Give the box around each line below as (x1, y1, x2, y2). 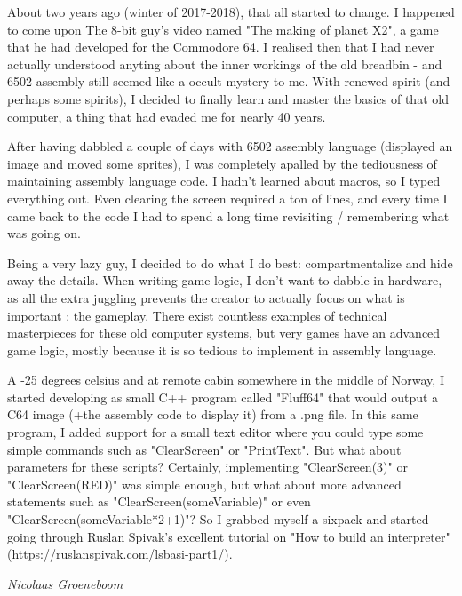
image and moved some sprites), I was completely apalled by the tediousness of (7, 154, 437, 172)
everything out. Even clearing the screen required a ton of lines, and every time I (7, 188, 448, 207)
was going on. (7, 224, 81, 242)
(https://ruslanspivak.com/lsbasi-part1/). (7, 544, 233, 563)
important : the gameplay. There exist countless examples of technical (7, 306, 387, 324)
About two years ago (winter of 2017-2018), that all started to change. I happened (7, 3, 455, 20)
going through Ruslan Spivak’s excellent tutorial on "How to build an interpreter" (7, 527, 450, 545)
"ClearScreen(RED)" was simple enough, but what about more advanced (7, 474, 402, 493)
